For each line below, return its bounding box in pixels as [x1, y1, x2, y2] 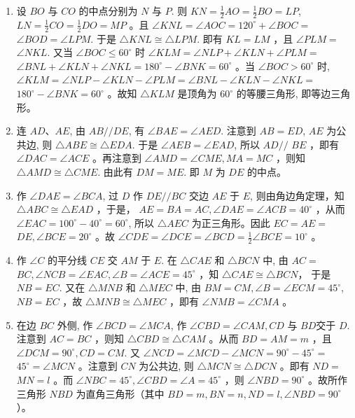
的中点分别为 [78, 4, 138, 18]
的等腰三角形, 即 [236, 86, 312, 101]
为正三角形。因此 [191, 215, 270, 230]
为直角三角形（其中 [76, 386, 165, 400]
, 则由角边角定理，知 [250, 188, 344, 202]
